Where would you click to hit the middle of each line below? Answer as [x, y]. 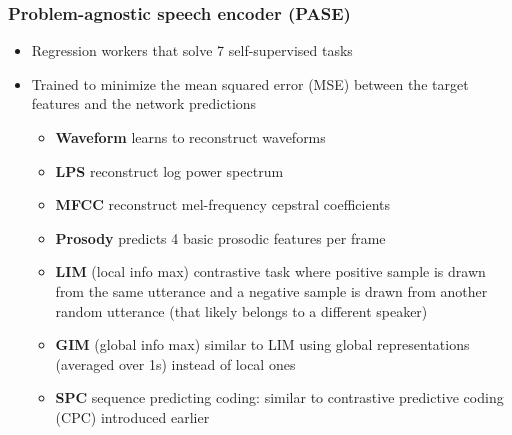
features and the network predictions [144, 103]
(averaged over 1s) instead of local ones [175, 363]
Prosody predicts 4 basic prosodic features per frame [220, 237]
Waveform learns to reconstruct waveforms [190, 137]
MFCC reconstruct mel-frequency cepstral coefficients [223, 204]
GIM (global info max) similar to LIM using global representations [262, 344]
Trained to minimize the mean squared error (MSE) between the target [250, 83]
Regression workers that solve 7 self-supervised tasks [192, 50]
